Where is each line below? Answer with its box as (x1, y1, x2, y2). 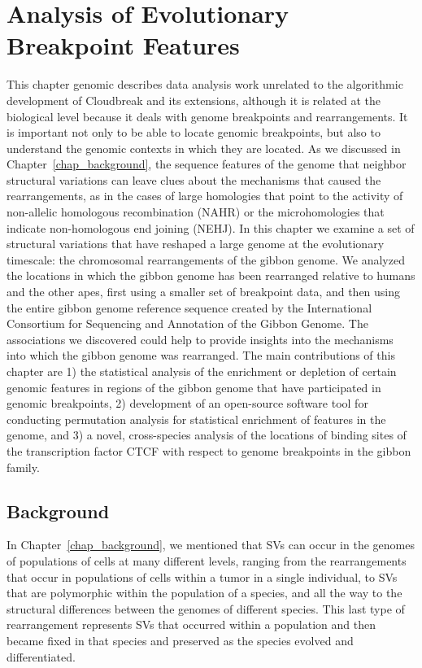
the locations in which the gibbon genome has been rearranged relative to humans (7, 267, 415, 284)
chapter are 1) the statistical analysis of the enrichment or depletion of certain (7, 363, 397, 379)
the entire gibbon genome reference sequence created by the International (7, 299, 372, 316)
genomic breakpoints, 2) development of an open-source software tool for (7, 395, 368, 412)
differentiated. (7, 648, 76, 665)
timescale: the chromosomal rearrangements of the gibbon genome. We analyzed (7, 251, 405, 268)
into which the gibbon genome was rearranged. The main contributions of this (7, 347, 395, 364)
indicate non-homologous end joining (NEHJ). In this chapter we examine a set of (7, 219, 415, 236)
